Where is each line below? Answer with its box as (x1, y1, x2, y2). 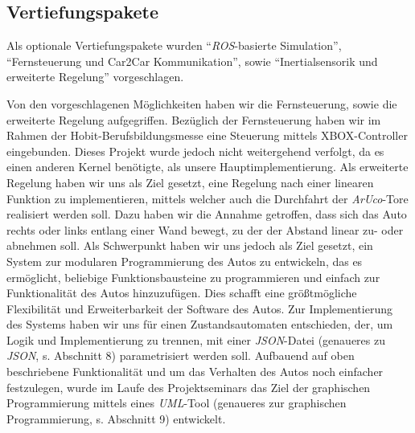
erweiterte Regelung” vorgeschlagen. (6, 68, 184, 85)
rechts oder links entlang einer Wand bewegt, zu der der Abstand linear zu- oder (6, 221, 404, 238)
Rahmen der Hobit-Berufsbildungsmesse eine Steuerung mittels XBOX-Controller (6, 127, 408, 144)
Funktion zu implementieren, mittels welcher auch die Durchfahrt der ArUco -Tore (6, 190, 409, 206)
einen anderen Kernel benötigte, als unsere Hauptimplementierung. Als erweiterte (6, 158, 409, 175)
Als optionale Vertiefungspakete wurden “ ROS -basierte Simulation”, (6, 37, 342, 54)
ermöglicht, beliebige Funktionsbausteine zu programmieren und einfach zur (6, 268, 380, 285)
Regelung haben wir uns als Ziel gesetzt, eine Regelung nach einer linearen (6, 174, 374, 190)
